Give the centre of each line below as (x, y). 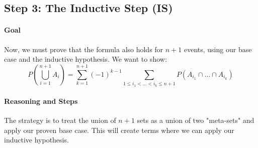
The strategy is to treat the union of (60, 120)
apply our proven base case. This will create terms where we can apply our (119, 130)
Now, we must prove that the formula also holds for (84, 49)
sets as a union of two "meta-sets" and (196, 120)
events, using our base (218, 49)
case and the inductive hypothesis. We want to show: (85, 59)
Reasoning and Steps (41, 101)
